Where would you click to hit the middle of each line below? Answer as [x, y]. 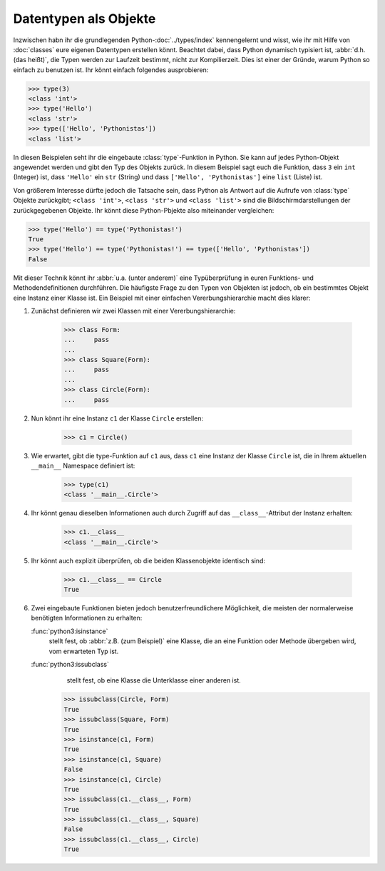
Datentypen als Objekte [84, 19]
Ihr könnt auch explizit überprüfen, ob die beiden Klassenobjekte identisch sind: [148, 560]
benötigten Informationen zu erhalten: [87, 618]
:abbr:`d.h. [350, 49]
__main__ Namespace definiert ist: [83, 465]
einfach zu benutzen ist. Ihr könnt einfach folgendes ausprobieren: [111, 70]
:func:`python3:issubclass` [70, 664]
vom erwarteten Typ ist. [84, 651]
